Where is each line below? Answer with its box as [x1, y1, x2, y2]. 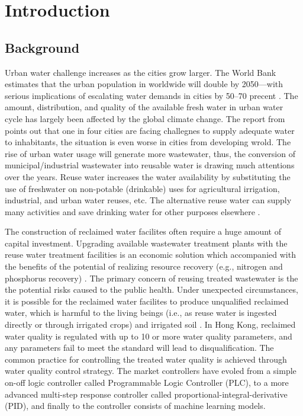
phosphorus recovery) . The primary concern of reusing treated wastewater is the [5, 271, 298, 284]
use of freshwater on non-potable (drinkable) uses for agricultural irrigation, [5, 182, 280, 194]
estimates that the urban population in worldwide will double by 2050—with [5, 78, 283, 90]
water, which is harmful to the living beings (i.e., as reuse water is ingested [5, 306, 277, 319]
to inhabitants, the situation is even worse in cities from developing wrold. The [5, 136, 291, 148]
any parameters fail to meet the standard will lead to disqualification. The [5, 341, 274, 354]
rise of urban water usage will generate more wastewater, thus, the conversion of [5, 147, 295, 159]
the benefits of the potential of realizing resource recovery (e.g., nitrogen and [5, 260, 283, 273]
